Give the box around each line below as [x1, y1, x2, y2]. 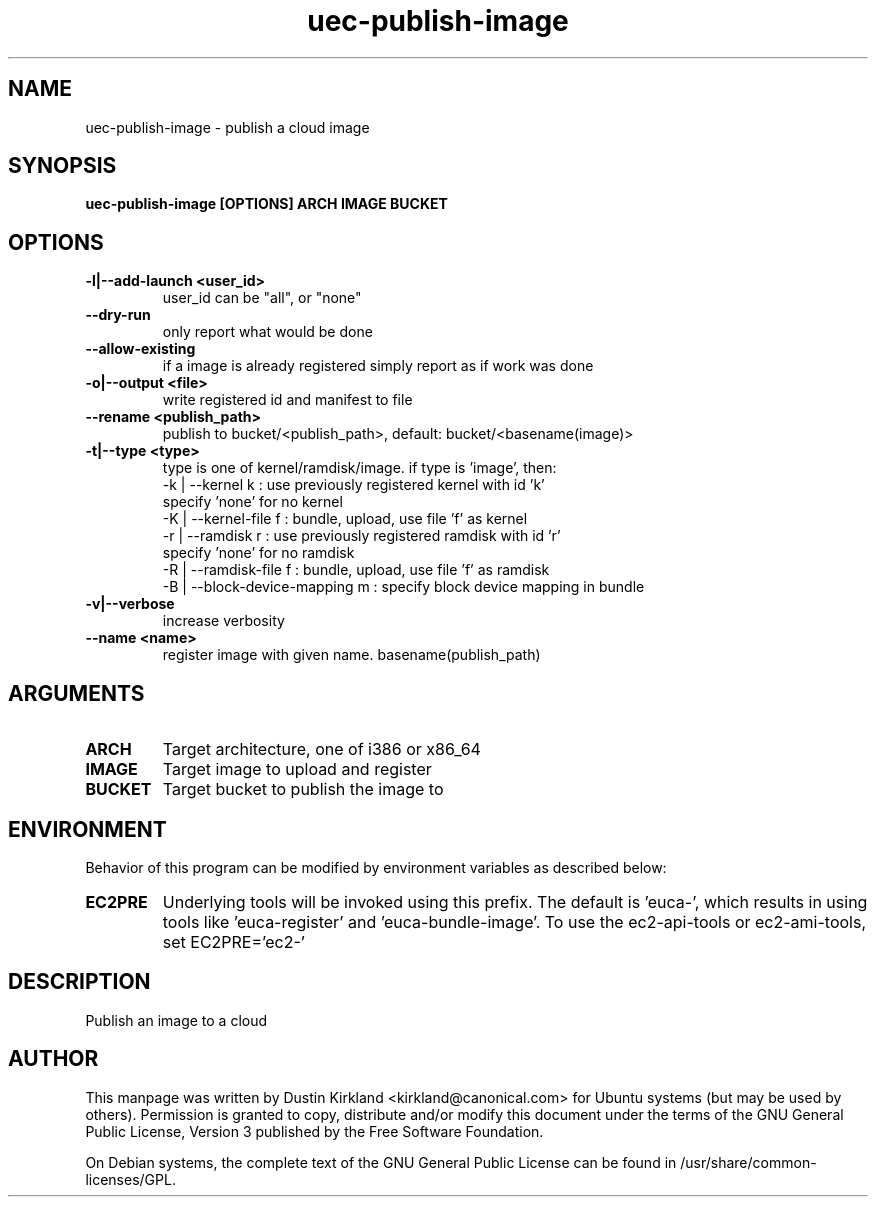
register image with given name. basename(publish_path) [162, 646, 541, 664]
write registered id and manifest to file [162, 391, 413, 409]
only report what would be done [162, 323, 373, 341]
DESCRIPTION [8, 969, 151, 995]
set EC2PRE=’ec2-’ [162, 931, 305, 952]
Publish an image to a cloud [85, 1011, 268, 1029]
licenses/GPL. [85, 1170, 176, 1188]
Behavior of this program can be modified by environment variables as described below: [85, 858, 667, 876]
